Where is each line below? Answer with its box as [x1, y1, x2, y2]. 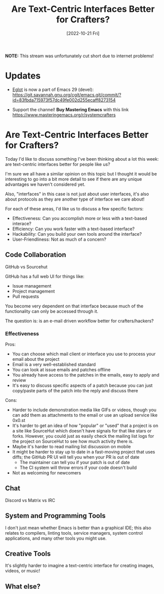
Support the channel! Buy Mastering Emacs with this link [12, 106, 129, 112]
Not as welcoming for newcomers [12, 469, 82, 475]
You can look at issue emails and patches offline [12, 367, 111, 373]
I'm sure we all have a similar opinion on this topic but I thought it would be [5, 170, 157, 176]
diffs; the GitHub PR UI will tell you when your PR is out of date [12, 454, 140, 460]
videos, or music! [5, 568, 41, 574]
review [12, 377, 26, 383]
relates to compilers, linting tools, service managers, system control [5, 530, 143, 536]
